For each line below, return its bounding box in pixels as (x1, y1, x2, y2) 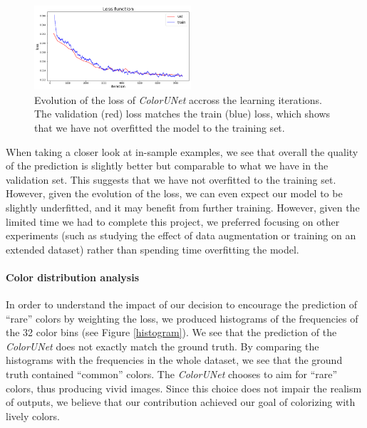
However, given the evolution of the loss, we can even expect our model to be (6, 186, 343, 201)
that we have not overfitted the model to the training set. (34, 120, 285, 135)
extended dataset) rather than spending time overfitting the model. (6, 241, 299, 256)
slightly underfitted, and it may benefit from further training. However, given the (6, 199, 360, 214)
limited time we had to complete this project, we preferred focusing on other (6, 214, 340, 229)
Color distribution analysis (6, 269, 140, 284)
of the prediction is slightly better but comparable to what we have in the (6, 158, 329, 173)
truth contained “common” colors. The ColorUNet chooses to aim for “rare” (6, 367, 338, 382)
